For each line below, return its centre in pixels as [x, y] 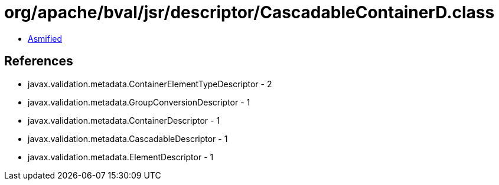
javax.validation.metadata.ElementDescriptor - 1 [121, 157]
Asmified [45, 38]
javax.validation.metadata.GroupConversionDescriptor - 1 [139, 102]
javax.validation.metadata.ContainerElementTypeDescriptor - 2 [150, 84]
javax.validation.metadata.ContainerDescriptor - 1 [124, 120]
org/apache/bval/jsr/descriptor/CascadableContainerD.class [249, 12]
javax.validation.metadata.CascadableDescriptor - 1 [128, 138]
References [39, 61]
